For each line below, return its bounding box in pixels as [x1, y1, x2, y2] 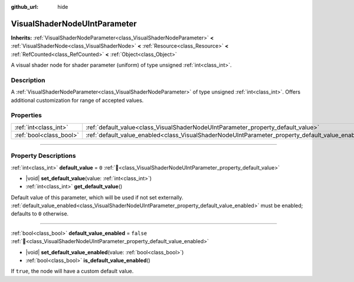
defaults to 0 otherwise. [11, 210, 69, 217]
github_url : [11, 4, 38, 10]
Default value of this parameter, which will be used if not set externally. [11, 194, 183, 201]
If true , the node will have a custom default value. [11, 268, 134, 275]
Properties [11, 111, 42, 120]
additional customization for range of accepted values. [11, 97, 144, 104]
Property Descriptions [11, 152, 76, 160]
